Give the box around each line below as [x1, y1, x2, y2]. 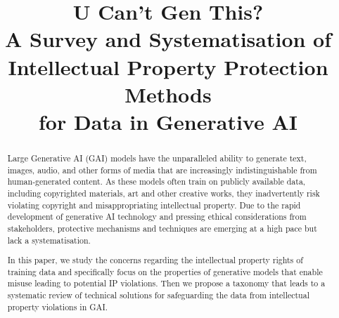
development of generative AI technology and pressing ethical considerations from [7, 211, 307, 223]
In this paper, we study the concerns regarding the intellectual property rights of [7, 254, 303, 266]
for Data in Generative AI [39, 107, 298, 135]
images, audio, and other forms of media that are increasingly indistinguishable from [7, 164, 317, 175]
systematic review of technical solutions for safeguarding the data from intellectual [7, 289, 309, 301]
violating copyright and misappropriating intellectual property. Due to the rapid [7, 199, 301, 211]
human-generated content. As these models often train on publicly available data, [7, 175, 306, 187]
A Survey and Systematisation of [4, 25, 332, 53]
